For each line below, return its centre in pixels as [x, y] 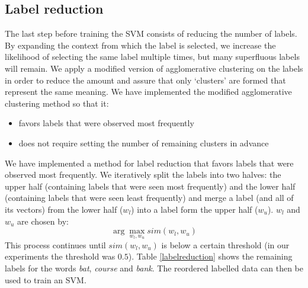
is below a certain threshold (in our [225, 244]
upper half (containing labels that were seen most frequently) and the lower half [150, 186]
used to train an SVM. [46, 279]
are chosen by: [43, 221]
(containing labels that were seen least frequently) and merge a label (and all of [149, 198]
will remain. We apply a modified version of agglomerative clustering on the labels [154, 68]
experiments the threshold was [60, 256]
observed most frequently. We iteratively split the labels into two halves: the [143, 175]
